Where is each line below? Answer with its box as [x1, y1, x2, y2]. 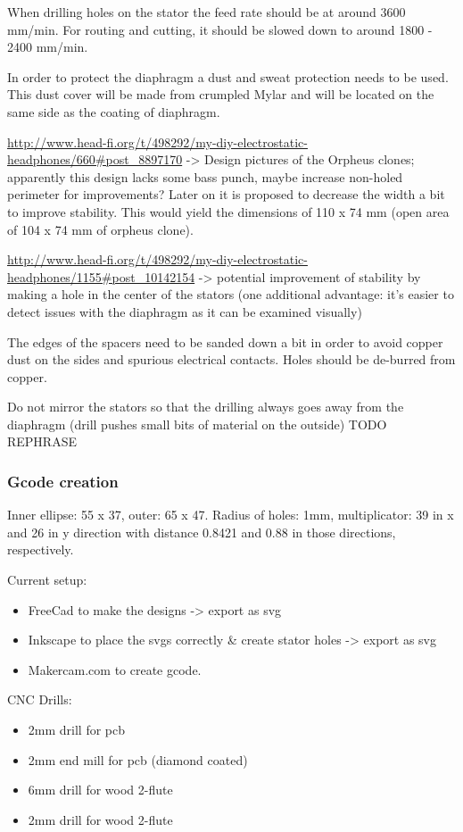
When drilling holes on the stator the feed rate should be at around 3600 [7, 3, 406, 21]
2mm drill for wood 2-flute [28, 810, 173, 828]
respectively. [7, 540, 74, 559]
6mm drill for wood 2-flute [28, 780, 173, 799]
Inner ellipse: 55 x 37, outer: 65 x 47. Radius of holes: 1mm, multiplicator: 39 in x [7, 505, 454, 524]
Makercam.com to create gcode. [28, 660, 202, 678]
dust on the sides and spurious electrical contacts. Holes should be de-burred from [7, 350, 456, 369]
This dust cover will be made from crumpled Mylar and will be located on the [7, 85, 434, 104]
